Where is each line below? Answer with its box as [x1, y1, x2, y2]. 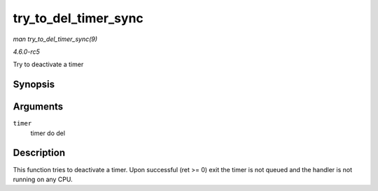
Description [13, 147, 66, 159]
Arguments [13, 101, 64, 113]
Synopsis [13, 79, 55, 91]
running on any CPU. [13, 175, 73, 183]
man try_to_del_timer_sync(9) [13, 35, 98, 43]
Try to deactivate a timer [13, 60, 84, 69]
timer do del [30, 129, 66, 137]
